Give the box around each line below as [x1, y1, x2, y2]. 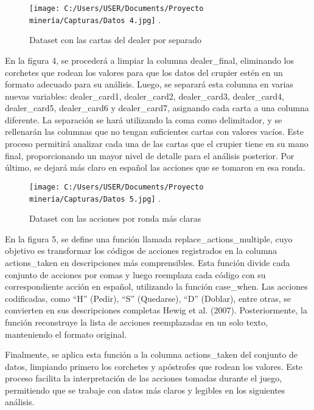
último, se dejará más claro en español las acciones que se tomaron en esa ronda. [5, 161, 305, 174]
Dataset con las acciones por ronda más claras [29, 212, 201, 225]
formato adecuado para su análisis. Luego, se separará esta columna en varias [5, 78, 293, 91]
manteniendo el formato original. [5, 327, 127, 340]
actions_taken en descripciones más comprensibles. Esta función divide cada [5, 256, 290, 268]
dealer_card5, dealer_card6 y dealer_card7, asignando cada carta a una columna [5, 101, 309, 114]
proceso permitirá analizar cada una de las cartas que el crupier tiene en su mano [5, 137, 309, 150]
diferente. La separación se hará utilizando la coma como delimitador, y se [5, 113, 282, 126]
